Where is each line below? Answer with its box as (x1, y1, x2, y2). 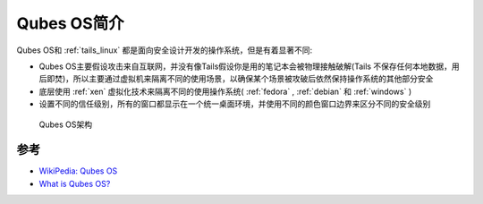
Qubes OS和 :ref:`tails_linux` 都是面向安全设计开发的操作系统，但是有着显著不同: (16, 45, 313, 55)
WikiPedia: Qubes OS (38, 166, 118, 176)
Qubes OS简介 (16, 13, 124, 33)
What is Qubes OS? (38, 178, 111, 189)
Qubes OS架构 (38, 119, 93, 130)
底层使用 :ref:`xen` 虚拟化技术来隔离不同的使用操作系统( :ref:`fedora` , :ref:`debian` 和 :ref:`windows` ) (38, 86, 411, 97)
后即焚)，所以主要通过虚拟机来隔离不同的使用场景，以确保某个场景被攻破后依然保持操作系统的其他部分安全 (38, 73, 434, 84)
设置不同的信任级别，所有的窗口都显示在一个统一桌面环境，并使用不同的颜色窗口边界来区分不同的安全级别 (38, 98, 431, 109)
